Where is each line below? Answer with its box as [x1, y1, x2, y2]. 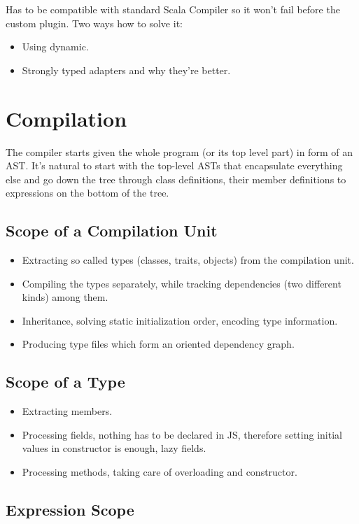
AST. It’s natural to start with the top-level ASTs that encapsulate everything [6, 158, 343, 173]
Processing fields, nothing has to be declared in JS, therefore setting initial [22, 427, 342, 441]
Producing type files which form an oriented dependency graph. [22, 337, 295, 351]
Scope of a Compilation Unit [6, 220, 218, 241]
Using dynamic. [22, 39, 89, 54]
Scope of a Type [6, 371, 125, 392]
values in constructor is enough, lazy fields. [22, 441, 206, 455]
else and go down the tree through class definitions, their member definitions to [6, 171, 346, 186]
